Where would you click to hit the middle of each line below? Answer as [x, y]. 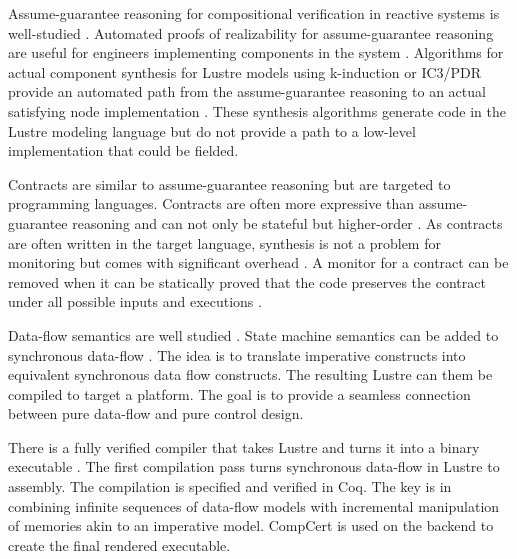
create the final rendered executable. [119, 544]
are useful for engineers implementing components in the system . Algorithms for [256, 52]
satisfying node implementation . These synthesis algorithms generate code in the [257, 110]
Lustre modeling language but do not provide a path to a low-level [212, 130]
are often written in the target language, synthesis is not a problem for [224, 242]
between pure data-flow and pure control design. [156, 413]
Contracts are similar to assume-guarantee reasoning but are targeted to [229, 183]
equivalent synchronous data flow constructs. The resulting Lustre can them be [250, 374]
